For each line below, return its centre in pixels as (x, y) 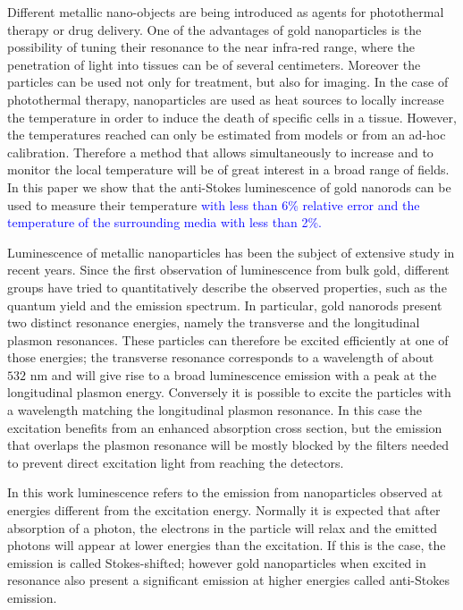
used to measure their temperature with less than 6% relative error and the (214, 204)
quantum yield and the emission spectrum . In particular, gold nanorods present (225, 305)
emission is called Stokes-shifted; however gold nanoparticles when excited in (217, 562)
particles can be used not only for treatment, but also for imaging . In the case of (228, 82)
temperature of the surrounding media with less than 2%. (164, 222)
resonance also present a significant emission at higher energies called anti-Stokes (228, 580)
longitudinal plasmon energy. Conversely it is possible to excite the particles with (229, 392)
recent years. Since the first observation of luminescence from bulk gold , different (228, 270)
